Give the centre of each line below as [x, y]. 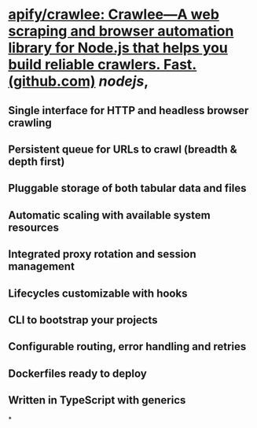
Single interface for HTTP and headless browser [128, 111]
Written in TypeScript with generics [97, 400]
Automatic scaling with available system [109, 215]
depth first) [37, 162]
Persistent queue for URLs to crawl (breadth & [123, 149]
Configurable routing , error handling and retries [127, 347]
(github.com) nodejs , [79, 81]
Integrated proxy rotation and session [102, 255]
